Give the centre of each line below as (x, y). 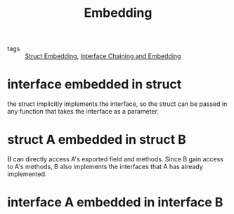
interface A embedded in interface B (115, 202)
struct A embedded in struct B (97, 140)
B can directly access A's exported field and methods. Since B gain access (115, 159)
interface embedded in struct (95, 85)
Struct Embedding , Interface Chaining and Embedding (103, 56)
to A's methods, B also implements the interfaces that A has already (105, 167)
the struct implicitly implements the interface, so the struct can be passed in (117, 104)
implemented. (27, 174)
